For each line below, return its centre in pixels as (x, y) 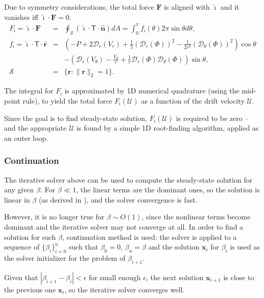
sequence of (22, 247)
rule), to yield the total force (67, 101)
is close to (239, 277)
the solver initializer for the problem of (65, 257)
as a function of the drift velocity (193, 101)
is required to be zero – (212, 118)
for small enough (115, 277)
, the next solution (175, 277)
